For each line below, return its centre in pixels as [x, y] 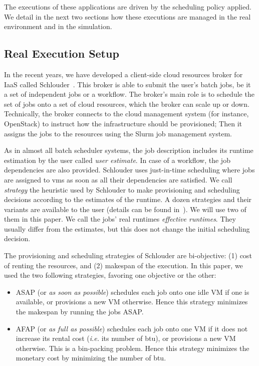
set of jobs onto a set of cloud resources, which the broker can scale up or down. [127, 104]
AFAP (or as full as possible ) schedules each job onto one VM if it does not [132, 328]
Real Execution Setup [62, 53]
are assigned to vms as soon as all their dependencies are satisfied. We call [118, 179]
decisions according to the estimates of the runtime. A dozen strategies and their [128, 199]
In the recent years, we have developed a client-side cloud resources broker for [123, 74]
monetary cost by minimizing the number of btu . [91, 358]
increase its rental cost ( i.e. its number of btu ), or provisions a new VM [126, 338]
